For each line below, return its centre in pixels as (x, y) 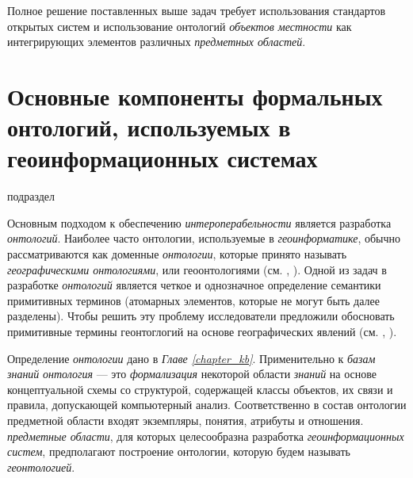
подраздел (31, 196)
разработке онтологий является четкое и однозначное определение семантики (194, 285)
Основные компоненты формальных (195, 96)
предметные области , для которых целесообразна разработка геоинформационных (206, 436)
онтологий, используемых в (149, 127)
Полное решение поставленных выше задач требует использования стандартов (197, 10)
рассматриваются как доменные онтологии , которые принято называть (177, 254)
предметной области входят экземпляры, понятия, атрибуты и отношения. (185, 420)
